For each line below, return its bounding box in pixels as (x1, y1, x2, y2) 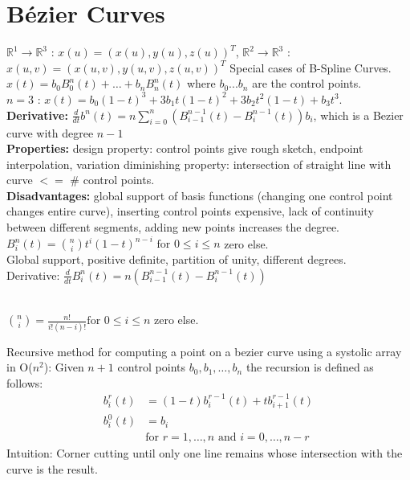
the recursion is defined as (246, 359, 374, 375)
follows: (6, 374, 43, 391)
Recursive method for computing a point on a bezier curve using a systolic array (6, 343, 402, 359)
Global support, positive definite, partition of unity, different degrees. (6, 251, 347, 268)
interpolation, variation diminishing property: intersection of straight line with (6, 155, 392, 172)
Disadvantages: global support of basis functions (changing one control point (6, 187, 393, 203)
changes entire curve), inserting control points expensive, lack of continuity (6, 203, 374, 219)
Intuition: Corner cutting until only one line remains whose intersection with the (6, 445, 403, 462)
